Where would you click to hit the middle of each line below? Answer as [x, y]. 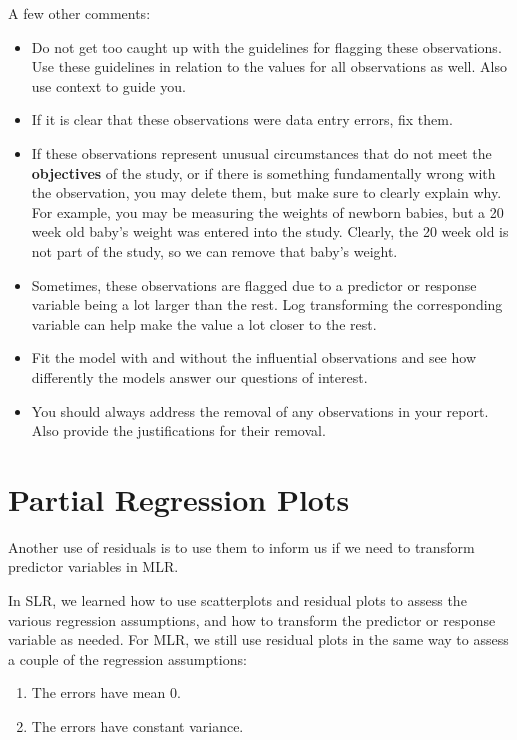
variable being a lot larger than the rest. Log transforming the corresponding [267, 304]
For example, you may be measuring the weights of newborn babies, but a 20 [267, 211]
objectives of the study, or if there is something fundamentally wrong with [263, 172]
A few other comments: [79, 13]
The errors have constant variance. [137, 725]
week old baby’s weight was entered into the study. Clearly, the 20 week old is [270, 231]
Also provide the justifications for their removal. [178, 430]
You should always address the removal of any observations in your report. [260, 410]
